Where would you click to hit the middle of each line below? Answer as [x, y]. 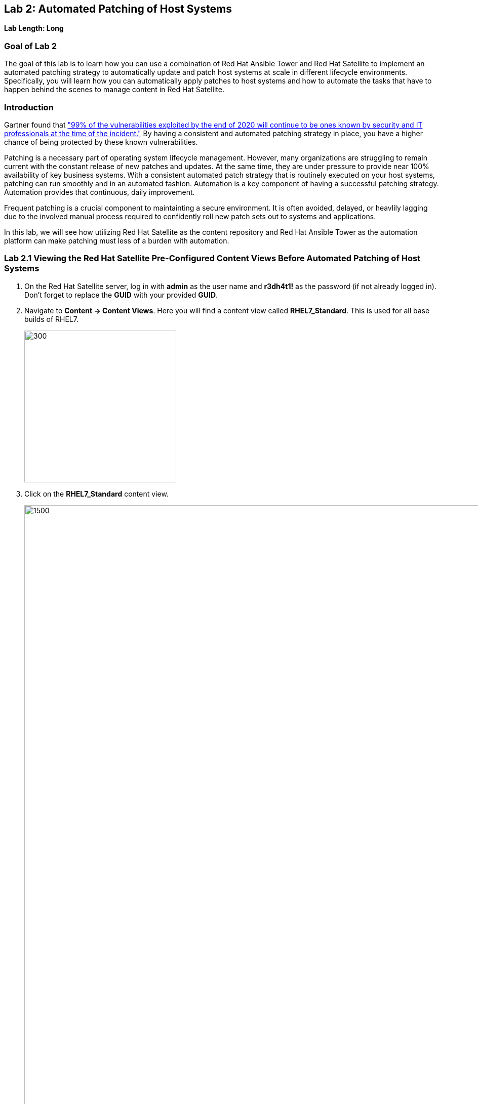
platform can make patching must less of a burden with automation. [117, 240]
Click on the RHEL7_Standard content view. [96, 494]
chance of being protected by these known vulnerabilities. [101, 142]
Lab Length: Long [34, 28]
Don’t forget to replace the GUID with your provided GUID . [121, 295]
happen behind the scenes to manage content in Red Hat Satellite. [114, 90]
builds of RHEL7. [51, 319]
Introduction [29, 107]
